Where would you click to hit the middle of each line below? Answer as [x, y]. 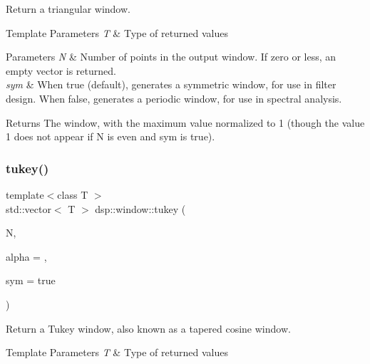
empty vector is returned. [61, 70]
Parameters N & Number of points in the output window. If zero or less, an [171, 57]
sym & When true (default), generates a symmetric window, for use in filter [171, 84]
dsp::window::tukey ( [140, 208]
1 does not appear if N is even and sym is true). [111, 136]
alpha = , [26, 256]
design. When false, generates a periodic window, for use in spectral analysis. [174, 98]
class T [73, 194]
